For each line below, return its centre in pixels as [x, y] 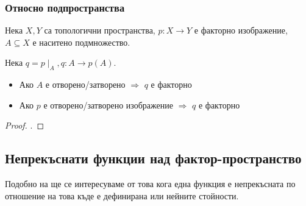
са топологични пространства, [100, 30]
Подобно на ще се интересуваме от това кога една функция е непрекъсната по [150, 184]
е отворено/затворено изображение [108, 105]
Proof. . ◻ [25, 125]
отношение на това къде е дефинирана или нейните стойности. [122, 195]
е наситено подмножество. [81, 42]
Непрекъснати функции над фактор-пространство [153, 158]
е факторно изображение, [241, 30]
